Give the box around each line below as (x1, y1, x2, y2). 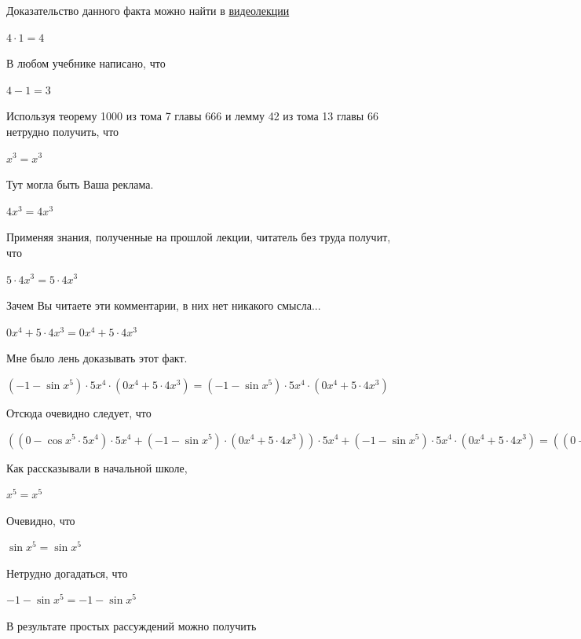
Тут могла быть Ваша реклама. (6, 176, 154, 193)
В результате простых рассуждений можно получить (6, 618, 257, 634)
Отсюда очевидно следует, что (6, 404, 152, 420)
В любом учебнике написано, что (6, 55, 166, 72)
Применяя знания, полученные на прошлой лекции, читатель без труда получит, (6, 229, 391, 245)
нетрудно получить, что (6, 123, 119, 139)
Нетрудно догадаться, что (6, 564, 128, 581)
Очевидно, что (6, 512, 75, 528)
